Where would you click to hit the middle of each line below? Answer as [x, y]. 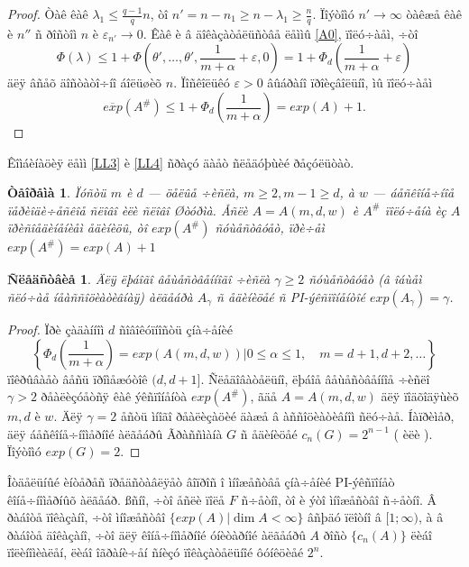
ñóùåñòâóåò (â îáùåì [365, 279]
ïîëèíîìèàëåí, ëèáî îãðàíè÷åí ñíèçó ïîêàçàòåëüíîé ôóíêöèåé [156, 552]
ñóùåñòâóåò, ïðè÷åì [270, 228]
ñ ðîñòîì [56, 33]
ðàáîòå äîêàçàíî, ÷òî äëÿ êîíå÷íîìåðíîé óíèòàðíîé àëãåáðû [156, 534]
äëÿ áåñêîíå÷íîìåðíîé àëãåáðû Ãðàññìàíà [115, 433]
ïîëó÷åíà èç [415, 210]
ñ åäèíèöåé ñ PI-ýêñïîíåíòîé [291, 296]
